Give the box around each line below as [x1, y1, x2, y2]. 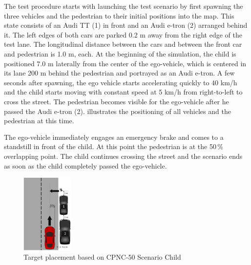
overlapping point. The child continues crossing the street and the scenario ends [4, 151, 243, 161]
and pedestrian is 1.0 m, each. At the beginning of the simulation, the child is [4, 48, 236, 58]
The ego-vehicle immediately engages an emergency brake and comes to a [4, 132, 224, 142]
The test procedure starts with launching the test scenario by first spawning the [4, 1, 243, 11]
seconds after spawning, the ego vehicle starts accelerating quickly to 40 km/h [4, 77, 237, 87]
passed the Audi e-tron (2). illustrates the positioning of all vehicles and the [4, 106, 231, 116]
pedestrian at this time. [4, 115, 74, 126]
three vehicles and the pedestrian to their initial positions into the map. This [4, 10, 234, 20]
